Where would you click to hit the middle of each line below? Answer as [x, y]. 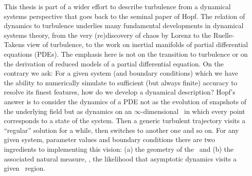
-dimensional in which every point [193, 111]
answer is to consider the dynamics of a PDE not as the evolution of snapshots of [125, 101]
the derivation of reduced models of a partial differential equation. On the [114, 63]
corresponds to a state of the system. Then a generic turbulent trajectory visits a [125, 120]
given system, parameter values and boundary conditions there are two [109, 139]
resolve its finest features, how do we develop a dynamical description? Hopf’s [120, 92]
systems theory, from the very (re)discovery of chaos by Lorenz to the [108, 35]
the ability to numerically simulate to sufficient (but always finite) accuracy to [121, 82]
